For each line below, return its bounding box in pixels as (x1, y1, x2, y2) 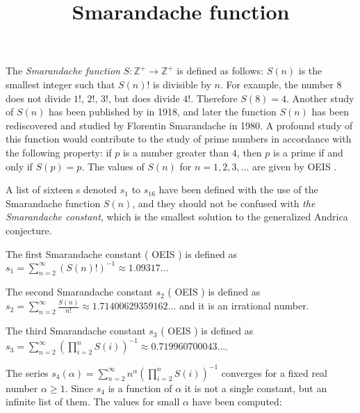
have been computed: (192, 394, 282, 409)
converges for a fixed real (221, 365, 327, 380)
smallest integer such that (6, 76, 115, 91)
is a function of (108, 380, 172, 395)
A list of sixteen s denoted (6, 182, 117, 197)
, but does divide (108, 90, 180, 105)
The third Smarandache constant (6, 323, 146, 338)
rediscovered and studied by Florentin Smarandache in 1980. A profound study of (6, 118, 353, 132)
